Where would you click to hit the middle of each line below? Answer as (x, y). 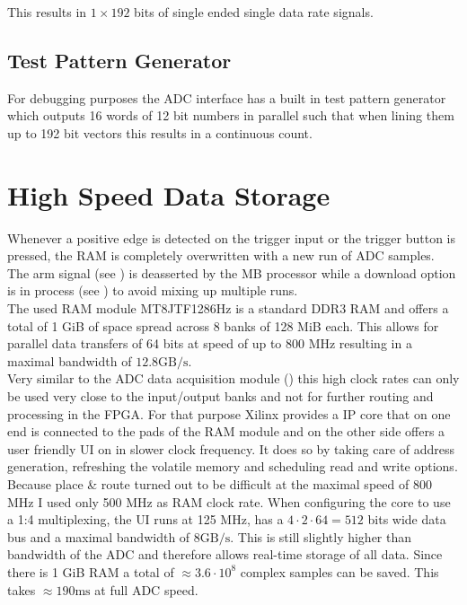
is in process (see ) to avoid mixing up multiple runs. (153, 290)
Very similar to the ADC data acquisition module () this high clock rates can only (233, 378)
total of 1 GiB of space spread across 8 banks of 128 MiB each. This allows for (223, 325)
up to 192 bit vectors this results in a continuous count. (160, 132)
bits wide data (407, 519)
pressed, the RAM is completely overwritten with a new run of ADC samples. (221, 255)
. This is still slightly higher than (321, 536)
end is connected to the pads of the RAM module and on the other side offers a (226, 431)
